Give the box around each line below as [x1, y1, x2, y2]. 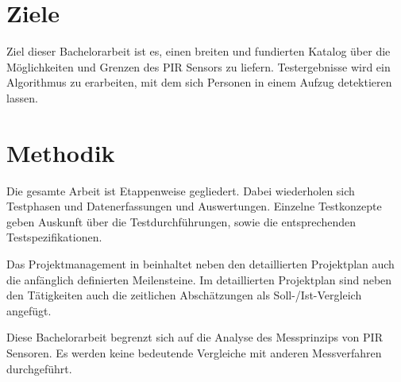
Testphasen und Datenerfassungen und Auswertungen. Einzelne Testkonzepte [6, 198, 382, 214]
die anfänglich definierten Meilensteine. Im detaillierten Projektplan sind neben [6, 271, 392, 287]
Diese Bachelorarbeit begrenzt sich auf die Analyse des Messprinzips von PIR [6, 329, 383, 345]
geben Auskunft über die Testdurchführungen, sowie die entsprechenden [6, 213, 356, 230]
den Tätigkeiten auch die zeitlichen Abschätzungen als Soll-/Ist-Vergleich [6, 287, 362, 303]
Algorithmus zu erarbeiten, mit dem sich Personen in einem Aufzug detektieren [6, 74, 392, 91]
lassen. [6, 89, 38, 106]
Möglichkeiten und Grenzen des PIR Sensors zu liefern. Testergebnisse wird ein [6, 58, 391, 75]
